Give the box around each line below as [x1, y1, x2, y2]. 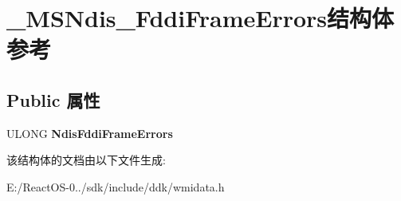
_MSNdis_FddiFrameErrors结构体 [6, 2, 395, 34]
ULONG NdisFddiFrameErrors [6, 124, 173, 141]
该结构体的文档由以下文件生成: [6, 152, 166, 168]
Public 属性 [6, 87, 100, 112]
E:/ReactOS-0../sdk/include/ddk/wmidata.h [6, 178, 225, 195]
